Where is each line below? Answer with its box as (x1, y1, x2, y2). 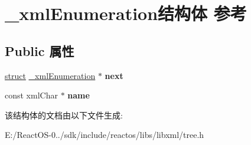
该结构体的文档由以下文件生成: (5, 108, 123, 121)
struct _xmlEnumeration (5, 69, 96, 81)
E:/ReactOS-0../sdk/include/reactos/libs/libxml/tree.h (5, 128, 204, 141)
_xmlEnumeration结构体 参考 (5, 1, 247, 25)
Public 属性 (5, 41, 74, 60)
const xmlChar (5, 89, 58, 101)
